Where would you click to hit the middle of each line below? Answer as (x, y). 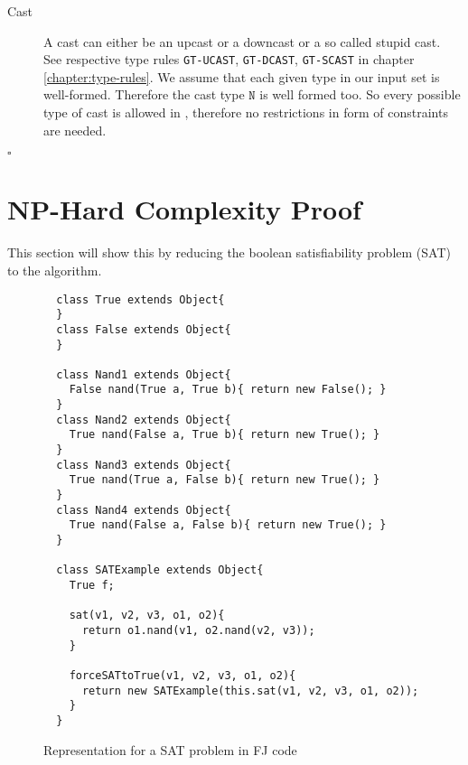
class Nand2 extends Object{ (144, 420)
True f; (92, 585)
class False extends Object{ (144, 329)
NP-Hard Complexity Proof (184, 209)
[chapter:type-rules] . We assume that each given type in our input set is (242, 76)
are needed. (75, 130)
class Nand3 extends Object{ (144, 465)
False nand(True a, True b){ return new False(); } (228, 390)
